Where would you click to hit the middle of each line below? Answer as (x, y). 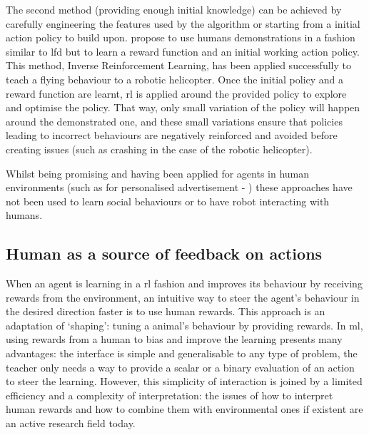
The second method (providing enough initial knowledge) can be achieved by (174, 9)
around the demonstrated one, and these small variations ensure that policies (174, 121)
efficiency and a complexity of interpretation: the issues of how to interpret (170, 395)
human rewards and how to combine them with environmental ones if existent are (184, 409)
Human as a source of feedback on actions (164, 254)
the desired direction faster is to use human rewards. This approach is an (166, 311)
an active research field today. (71, 423)
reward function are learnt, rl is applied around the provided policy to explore (176, 93)
